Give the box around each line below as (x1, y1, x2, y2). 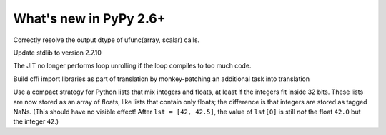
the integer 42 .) (13, 117, 59, 126)
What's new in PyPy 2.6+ (13, 11, 166, 26)
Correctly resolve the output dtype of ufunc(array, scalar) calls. (13, 36, 200, 44)
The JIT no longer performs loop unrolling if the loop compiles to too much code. (13, 61, 252, 70)
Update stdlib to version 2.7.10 (13, 48, 102, 57)
